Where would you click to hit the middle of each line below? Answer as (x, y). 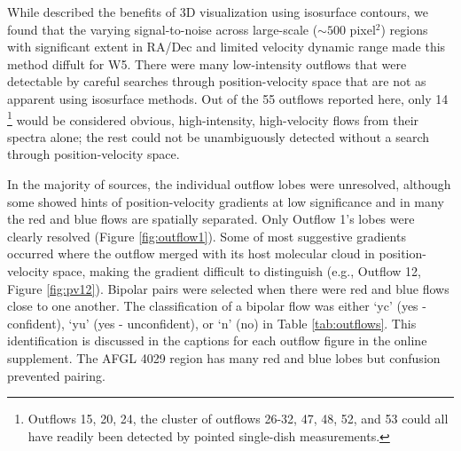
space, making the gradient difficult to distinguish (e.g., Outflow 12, (237, 270)
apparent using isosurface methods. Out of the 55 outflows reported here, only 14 (228, 98)
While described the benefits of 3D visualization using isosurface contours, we (218, 12)
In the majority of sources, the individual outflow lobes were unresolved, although (229, 184)
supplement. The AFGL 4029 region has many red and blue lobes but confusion (224, 357)
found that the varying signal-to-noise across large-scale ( (163, 29)
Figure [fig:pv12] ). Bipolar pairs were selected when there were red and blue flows (228, 288)
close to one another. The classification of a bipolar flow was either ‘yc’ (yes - (217, 306)
